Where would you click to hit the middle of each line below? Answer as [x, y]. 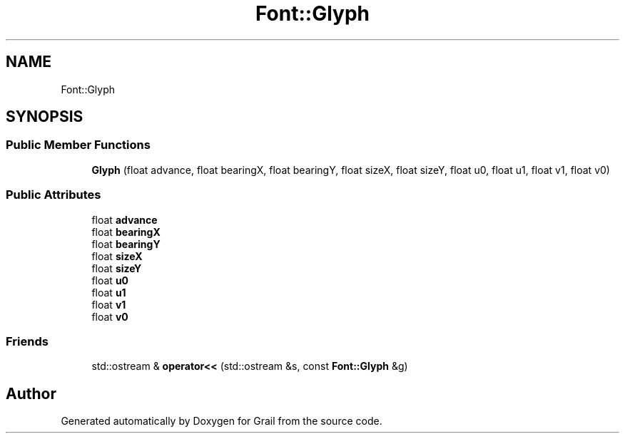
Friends [27, 341]
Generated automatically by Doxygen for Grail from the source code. [222, 421]
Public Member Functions [78, 145]
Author [31, 393]
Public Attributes [54, 195]
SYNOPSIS [45, 117]
